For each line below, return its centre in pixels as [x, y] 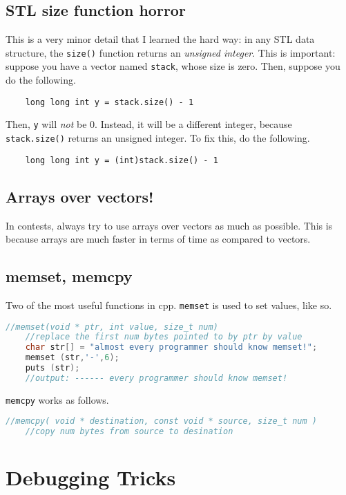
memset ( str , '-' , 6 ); [72, 358]
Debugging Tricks [91, 477]
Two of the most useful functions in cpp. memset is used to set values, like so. [169, 305]
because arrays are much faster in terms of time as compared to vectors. [158, 239]
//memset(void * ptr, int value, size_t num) [112, 327]
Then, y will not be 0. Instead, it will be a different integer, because [149, 124]
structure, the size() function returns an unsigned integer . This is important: [171, 52]
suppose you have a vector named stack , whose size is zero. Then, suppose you [173, 66]
